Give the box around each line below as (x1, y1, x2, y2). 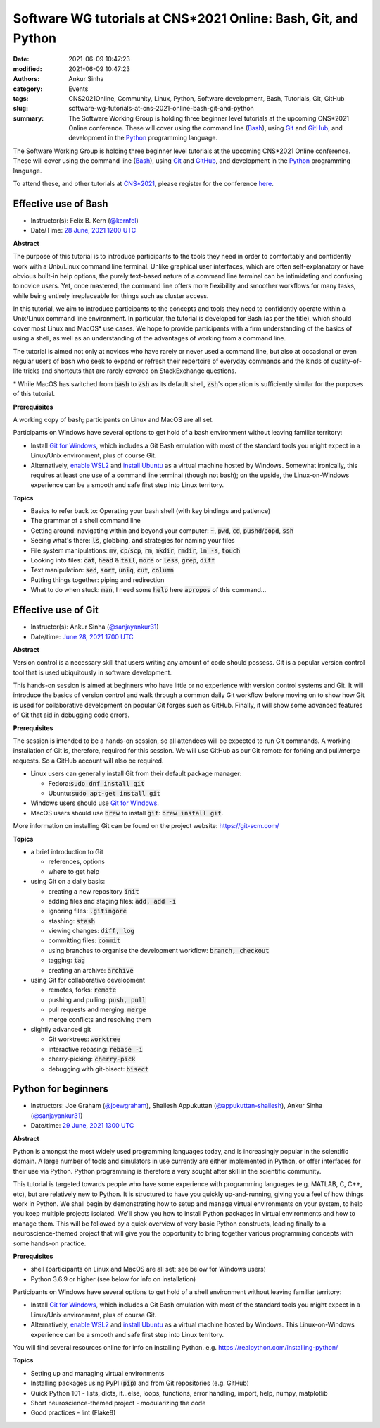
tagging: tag (48, 956, 86, 965)
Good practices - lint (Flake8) (30, 1408, 116, 1417)
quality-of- (331, 357, 362, 366)
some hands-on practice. (13, 1239, 87, 1248)
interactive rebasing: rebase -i (48, 1045, 144, 1053)
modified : (13, 64, 42, 73)
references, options (48, 857, 106, 866)
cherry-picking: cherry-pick (48, 1054, 136, 1064)
